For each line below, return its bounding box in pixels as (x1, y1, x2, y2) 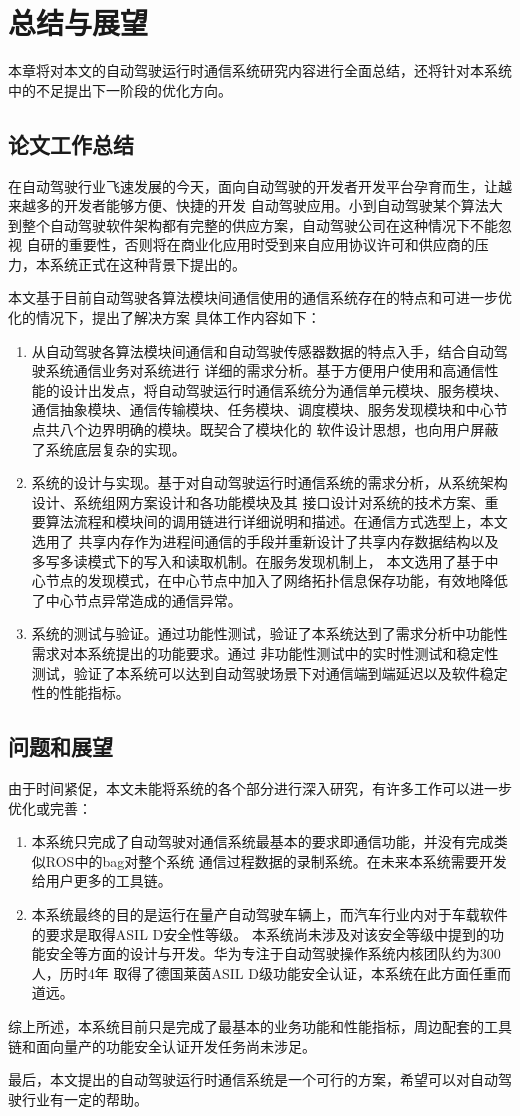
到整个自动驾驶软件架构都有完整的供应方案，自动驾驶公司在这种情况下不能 (8, 214, 498, 235)
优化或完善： (8, 797, 92, 818)
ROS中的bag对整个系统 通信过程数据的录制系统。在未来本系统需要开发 (45, 850, 507, 871)
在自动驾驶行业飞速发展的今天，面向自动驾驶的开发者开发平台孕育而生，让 (8, 175, 498, 196)
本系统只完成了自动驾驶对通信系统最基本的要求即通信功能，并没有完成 (31, 831, 494, 852)
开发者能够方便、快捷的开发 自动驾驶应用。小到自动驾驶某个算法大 (63, 195, 503, 216)
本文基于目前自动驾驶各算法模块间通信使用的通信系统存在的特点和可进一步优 (8, 287, 512, 308)
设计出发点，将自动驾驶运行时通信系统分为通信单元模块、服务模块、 (59, 379, 508, 400)
